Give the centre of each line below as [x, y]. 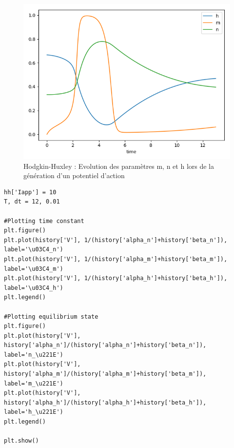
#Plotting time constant [44, 221]
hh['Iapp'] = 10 [30, 192]
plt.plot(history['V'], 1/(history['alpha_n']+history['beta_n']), [116, 240]
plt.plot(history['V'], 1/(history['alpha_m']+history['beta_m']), [116, 259]
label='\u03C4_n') [34, 250]
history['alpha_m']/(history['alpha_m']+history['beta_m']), [105, 374]
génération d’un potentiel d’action [74, 175]
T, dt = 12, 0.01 [32, 202]
